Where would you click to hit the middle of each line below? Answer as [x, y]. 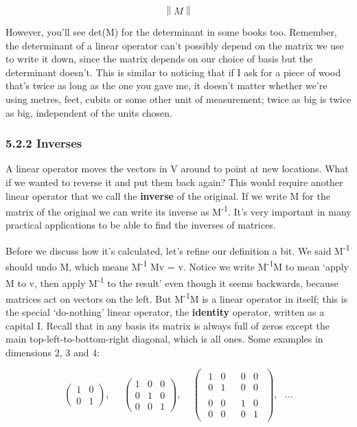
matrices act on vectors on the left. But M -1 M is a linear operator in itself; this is [177, 297]
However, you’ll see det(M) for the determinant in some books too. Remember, [171, 32]
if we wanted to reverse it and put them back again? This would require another [174, 182]
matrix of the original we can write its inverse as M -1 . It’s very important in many [178, 210]
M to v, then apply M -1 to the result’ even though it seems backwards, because [172, 281]
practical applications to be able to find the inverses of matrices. [141, 225]
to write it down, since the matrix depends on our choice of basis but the [159, 59]
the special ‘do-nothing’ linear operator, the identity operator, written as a [165, 312]
